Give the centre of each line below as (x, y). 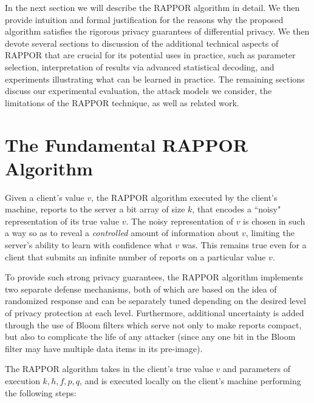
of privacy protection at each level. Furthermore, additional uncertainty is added (155, 313)
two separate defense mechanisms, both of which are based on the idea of (141, 289)
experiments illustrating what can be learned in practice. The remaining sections (155, 79)
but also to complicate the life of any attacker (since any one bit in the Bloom (150, 337)
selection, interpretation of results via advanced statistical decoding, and (140, 66)
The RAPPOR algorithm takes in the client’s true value (109, 369)
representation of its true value (62, 221)
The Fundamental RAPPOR (126, 144)
